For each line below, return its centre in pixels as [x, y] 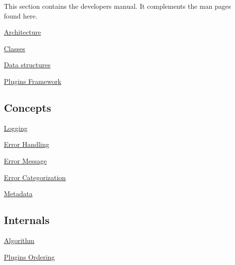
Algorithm [19, 240]
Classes [15, 48]
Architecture [23, 32]
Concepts [28, 107]
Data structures [27, 65]
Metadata [18, 194]
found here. [21, 15]
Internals [27, 220]
